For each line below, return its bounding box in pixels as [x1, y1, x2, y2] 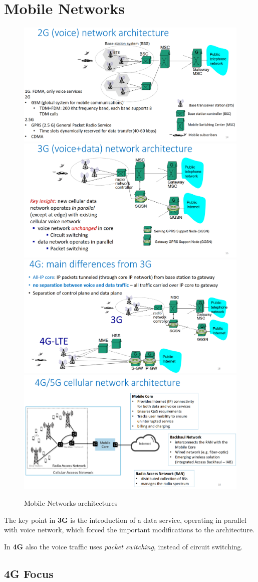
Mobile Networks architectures [24, 498, 118, 508]
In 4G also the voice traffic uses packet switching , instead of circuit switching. [4, 541, 243, 552]
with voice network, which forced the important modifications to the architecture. [4, 524, 254, 535]
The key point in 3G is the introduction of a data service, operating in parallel [4, 514, 246, 525]
